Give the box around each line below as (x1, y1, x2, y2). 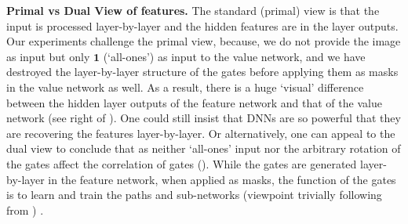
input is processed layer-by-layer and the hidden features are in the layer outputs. (6, 17, 399, 34)
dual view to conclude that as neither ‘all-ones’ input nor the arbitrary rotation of (6, 140, 401, 157)
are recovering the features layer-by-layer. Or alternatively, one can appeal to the (6, 125, 395, 141)
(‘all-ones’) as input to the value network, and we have (103, 48, 366, 64)
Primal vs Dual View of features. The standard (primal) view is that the (6, 2, 380, 18)
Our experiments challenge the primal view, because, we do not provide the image (6, 33, 401, 49)
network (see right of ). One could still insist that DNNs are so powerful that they (6, 110, 401, 126)
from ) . (6, 201, 44, 218)
